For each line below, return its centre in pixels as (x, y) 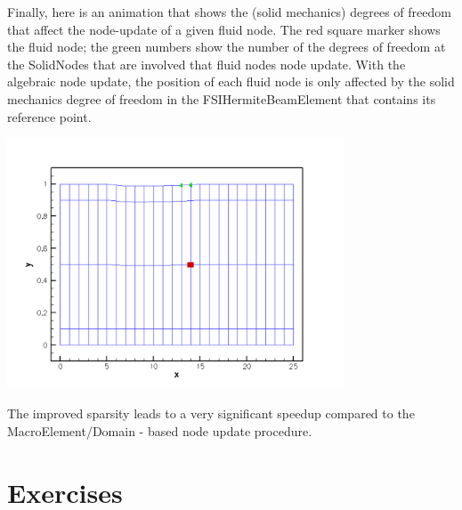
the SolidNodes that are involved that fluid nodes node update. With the (207, 64)
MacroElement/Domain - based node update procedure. (160, 430)
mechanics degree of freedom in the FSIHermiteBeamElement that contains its (222, 98)
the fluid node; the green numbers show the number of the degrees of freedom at (227, 47)
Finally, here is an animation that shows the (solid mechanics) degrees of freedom (229, 12)
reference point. (49, 116)
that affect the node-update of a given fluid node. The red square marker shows (224, 29)
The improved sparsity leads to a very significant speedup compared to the (211, 413)
